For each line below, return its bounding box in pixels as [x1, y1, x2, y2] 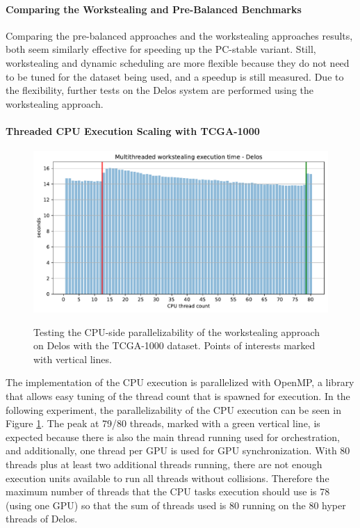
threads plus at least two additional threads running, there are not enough [6, 456, 322, 471]
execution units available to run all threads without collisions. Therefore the [6, 470, 329, 485]
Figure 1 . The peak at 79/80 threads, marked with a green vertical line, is [6, 416, 320, 431]
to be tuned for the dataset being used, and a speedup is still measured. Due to [6, 69, 344, 83]
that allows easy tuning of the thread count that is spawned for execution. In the [6, 389, 350, 403]
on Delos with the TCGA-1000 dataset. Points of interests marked [33, 338, 316, 353]
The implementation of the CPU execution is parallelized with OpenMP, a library [6, 375, 354, 390]
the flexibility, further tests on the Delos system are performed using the [6, 83, 314, 97]
